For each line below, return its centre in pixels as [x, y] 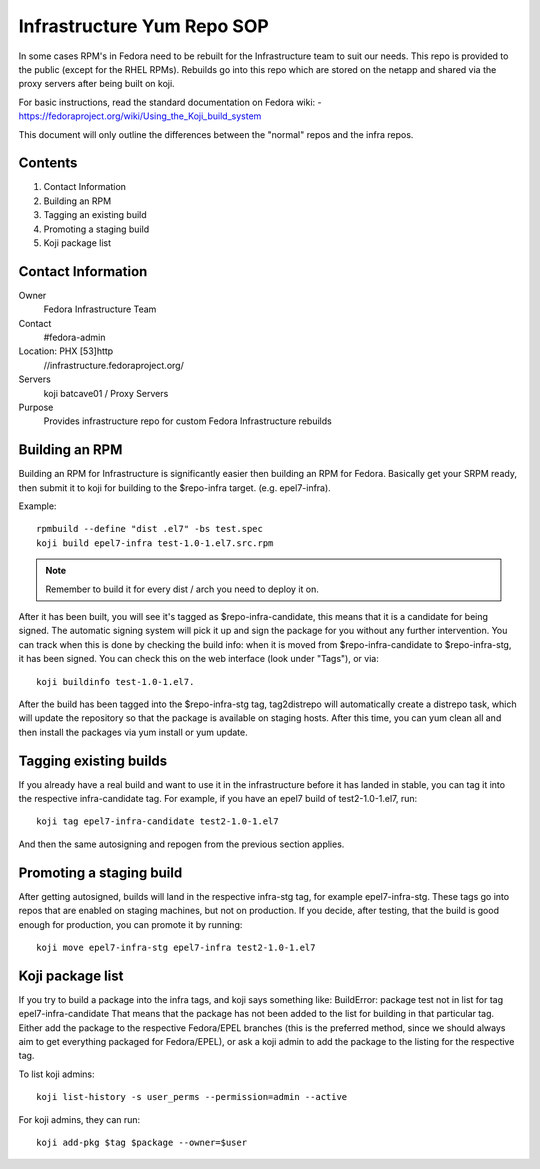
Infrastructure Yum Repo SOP [143, 26]
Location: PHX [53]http [66, 351]
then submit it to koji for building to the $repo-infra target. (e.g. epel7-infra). [175, 487]
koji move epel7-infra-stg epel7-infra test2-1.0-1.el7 [176, 947]
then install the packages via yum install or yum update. [133, 732]
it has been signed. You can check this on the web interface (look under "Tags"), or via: [198, 659]
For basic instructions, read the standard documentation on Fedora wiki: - [170, 102]
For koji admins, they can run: [79, 1119]
